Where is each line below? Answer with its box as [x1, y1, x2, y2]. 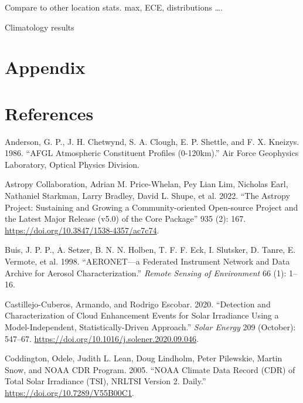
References [5, 101, 94, 125]
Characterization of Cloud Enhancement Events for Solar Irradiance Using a [5, 309, 279, 321]
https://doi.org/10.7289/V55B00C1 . [5, 386, 134, 398]
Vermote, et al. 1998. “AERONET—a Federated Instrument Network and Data [5, 255, 290, 267]
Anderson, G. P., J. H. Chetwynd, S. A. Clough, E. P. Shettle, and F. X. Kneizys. [5, 135, 299, 147]
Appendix [5, 55, 86, 79]
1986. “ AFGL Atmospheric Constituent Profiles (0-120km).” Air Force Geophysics [5, 147, 299, 159]
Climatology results [5, 21, 74, 33]
